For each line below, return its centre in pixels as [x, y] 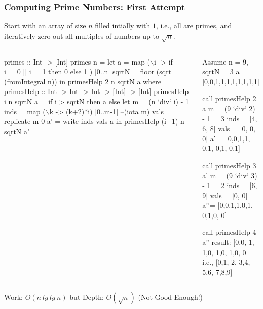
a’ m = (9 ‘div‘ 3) [230, 175]
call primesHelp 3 [229, 165]
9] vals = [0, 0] [225, 195]
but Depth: [87, 297]
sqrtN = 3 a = [225, 71]
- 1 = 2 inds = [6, [230, 185]
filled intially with [123, 26]
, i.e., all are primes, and [194, 26]
